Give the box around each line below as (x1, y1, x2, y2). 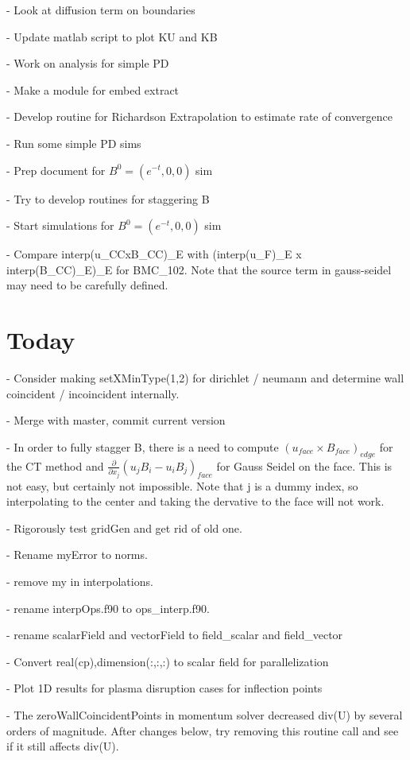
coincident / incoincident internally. (6, 385, 180, 401)
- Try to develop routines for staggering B (6, 190, 210, 207)
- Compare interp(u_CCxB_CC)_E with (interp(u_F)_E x (6, 246, 302, 262)
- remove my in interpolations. (6, 572, 153, 589)
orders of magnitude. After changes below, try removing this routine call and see (6, 722, 399, 739)
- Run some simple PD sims (6, 134, 141, 151)
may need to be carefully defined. (6, 277, 168, 293)
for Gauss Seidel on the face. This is (216, 457, 393, 474)
